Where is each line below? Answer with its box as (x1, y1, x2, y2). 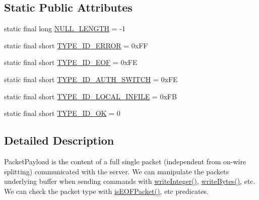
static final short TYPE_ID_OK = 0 (4, 108, 120, 118)
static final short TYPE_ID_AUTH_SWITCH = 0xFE (4, 74, 178, 84)
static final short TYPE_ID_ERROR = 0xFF (4, 40, 148, 50)
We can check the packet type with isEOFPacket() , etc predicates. (4, 185, 209, 196)
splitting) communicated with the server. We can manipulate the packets (4, 166, 229, 176)
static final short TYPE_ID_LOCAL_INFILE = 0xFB (4, 91, 177, 101)
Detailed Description (4, 132, 114, 148)
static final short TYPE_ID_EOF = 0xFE (4, 57, 138, 68)
